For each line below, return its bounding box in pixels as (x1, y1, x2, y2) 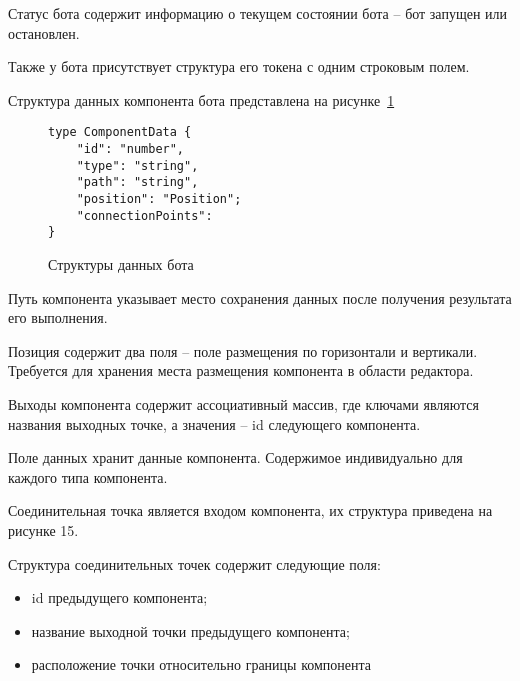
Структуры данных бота (48, 253, 194, 274)
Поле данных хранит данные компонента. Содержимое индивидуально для (8, 447, 463, 468)
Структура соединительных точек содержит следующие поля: (8, 553, 381, 574)
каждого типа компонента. (8, 466, 168, 487)
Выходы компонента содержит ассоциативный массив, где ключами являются (8, 393, 479, 414)
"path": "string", (76, 175, 199, 190)
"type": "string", (76, 158, 199, 173)
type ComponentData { (48, 125, 192, 140)
